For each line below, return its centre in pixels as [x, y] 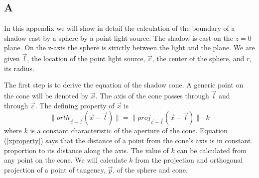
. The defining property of [75, 105]
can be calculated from [212, 150]
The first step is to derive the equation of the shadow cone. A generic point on [124, 85]
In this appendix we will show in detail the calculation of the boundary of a [120, 28]
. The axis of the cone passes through [152, 96]
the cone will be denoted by [46, 96]
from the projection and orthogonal [189, 160]
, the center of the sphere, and [198, 58]
